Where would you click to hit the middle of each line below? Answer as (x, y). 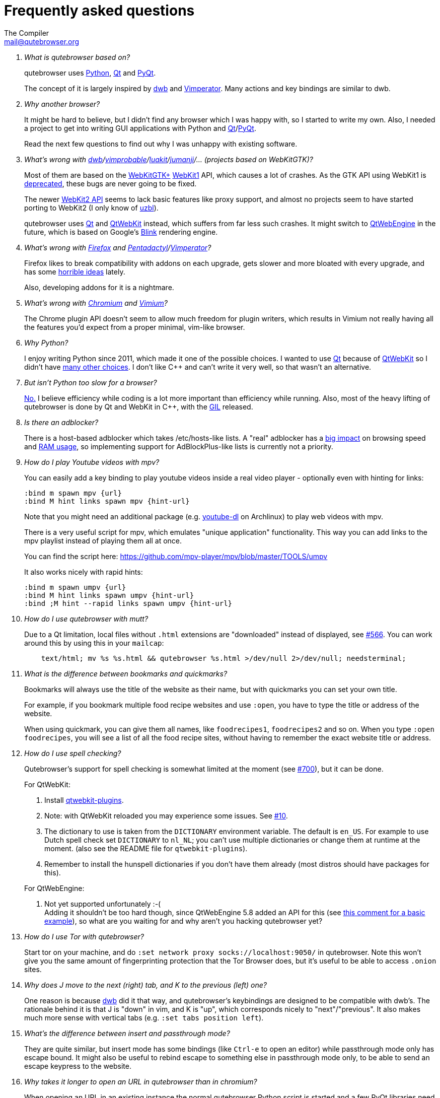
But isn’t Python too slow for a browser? (91, 382)
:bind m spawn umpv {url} (75, 587)
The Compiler (27, 33)
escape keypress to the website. (78, 1066)
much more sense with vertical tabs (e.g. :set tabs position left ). (144, 1017)
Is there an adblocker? (61, 422)
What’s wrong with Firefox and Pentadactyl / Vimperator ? (118, 247)
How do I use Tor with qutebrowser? (84, 936)
